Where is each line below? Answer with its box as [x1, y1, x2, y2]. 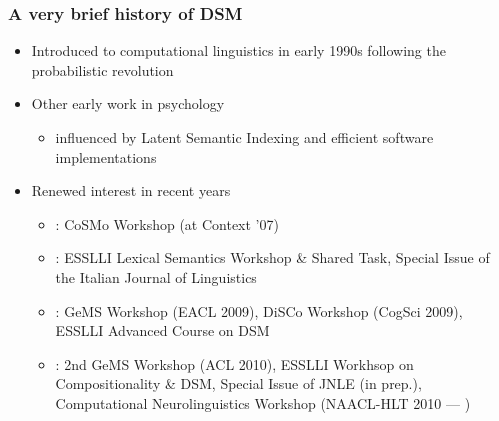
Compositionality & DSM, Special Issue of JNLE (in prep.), [55, 373, 422, 394]
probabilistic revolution [31, 59, 174, 80]
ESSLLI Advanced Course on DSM [55, 320, 270, 341]
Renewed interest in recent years [31, 180, 231, 201]
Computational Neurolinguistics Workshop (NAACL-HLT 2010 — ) [55, 392, 471, 413]
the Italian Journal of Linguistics [55, 266, 257, 287]
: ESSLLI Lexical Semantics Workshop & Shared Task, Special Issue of [55, 247, 490, 268]
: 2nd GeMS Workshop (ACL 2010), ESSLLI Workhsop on [55, 353, 414, 374]
